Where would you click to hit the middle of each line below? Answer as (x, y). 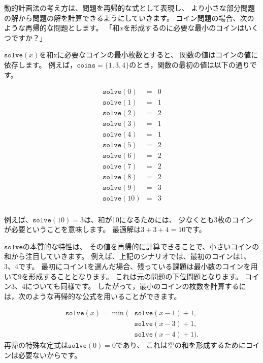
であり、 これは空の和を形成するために (180, 345)
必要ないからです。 (50, 355)
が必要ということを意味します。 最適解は (73, 229)
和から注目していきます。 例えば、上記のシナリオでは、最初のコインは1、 (127, 256)
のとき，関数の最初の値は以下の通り (189, 64)
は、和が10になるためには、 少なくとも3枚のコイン (168, 219)
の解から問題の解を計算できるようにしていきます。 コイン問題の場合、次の (129, 18)
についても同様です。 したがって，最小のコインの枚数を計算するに (136, 286)
